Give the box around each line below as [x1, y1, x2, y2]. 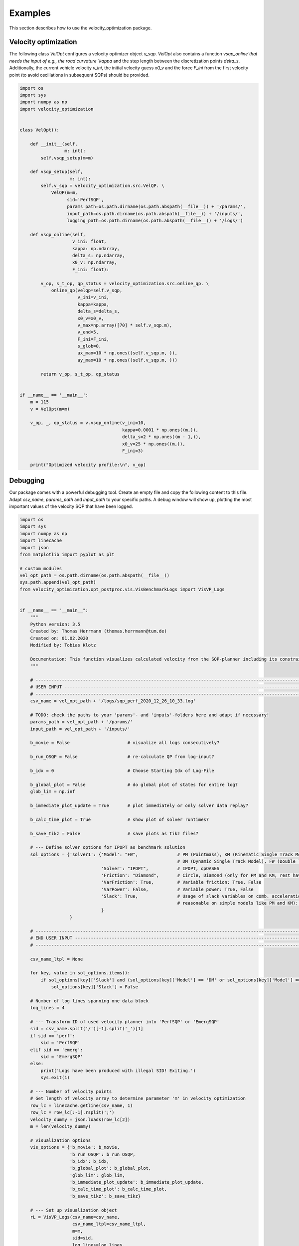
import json [19, 545, 49, 550]
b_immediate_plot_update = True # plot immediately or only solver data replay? [30, 802, 249, 808]
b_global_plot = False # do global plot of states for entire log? [30, 781, 238, 787]
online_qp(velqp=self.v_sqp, [51, 287, 123, 293]
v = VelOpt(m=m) [30, 406, 70, 412]
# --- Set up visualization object [30, 1207, 117, 1213]
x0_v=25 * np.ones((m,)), [122, 441, 185, 447]
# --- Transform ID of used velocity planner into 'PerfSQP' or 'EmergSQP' [30, 1019, 220, 1025]
